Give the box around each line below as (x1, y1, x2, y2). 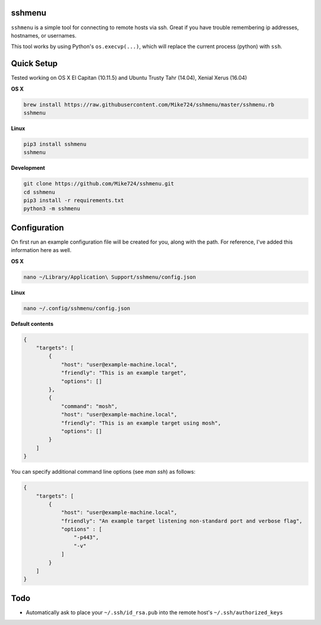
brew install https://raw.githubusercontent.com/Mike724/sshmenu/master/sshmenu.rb (23, 101, 275, 108)
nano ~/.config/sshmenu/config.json (23, 304, 131, 312)
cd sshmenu (23, 188, 55, 195)
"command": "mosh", (61, 403, 118, 409)
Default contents (11, 320, 53, 327)
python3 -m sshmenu (23, 206, 80, 212)
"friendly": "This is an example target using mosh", (61, 419, 221, 426)
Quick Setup (11, 58, 58, 69)
